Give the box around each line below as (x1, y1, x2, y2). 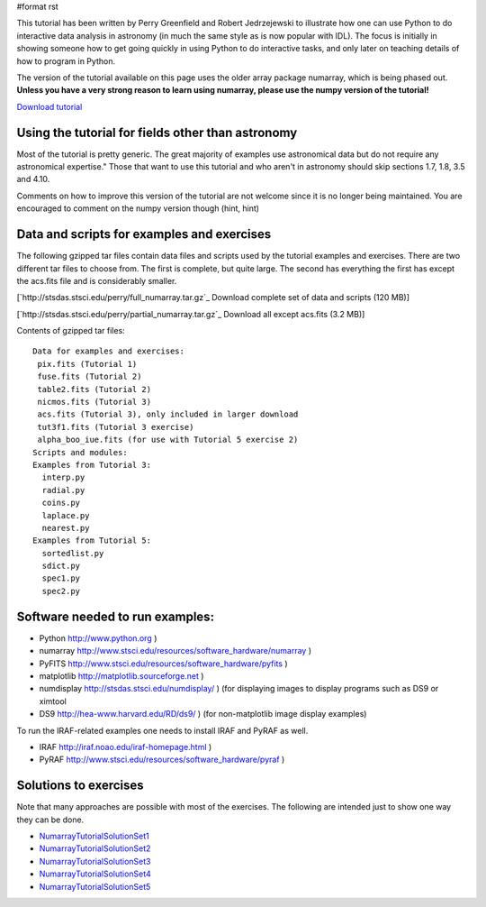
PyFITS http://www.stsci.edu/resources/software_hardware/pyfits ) (39, 658, 288, 669)
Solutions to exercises (16, 778, 144, 793)
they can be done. (16, 814, 85, 825)
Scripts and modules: (32, 447, 128, 457)
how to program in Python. (16, 55, 116, 67)
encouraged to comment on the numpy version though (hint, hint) (16, 203, 260, 214)
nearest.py (41, 523, 90, 533)
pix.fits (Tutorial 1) (37, 359, 138, 369)
